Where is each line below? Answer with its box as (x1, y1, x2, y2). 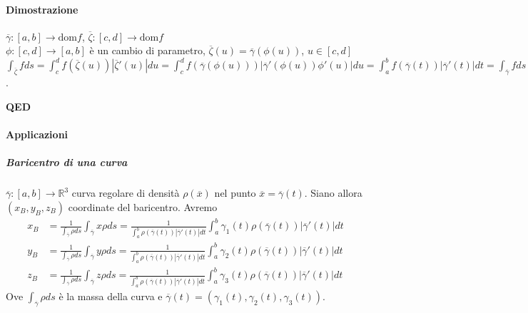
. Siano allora (304, 185, 362, 200)
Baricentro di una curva (6, 155, 128, 170)
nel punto (214, 185, 256, 200)
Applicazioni (6, 127, 68, 142)
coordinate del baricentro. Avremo (68, 199, 218, 214)
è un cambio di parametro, (89, 43, 205, 58)
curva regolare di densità (71, 185, 180, 200)
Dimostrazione (6, 1, 78, 16)
